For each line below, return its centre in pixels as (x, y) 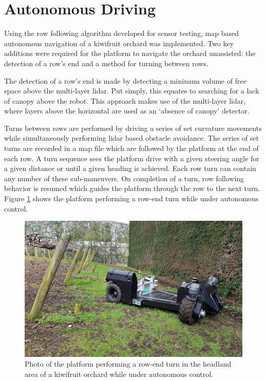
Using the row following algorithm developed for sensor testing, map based (122, 33)
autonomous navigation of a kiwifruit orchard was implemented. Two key (119, 43)
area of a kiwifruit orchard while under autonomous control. (119, 374)
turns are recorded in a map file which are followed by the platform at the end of (131, 148)
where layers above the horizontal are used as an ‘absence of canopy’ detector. (127, 111)
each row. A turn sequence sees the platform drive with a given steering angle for (132, 158)
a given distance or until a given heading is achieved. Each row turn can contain (130, 168)
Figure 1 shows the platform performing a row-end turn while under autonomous (131, 198)
